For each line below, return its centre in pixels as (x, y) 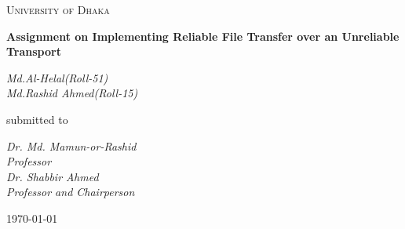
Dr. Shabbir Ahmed (53, 176)
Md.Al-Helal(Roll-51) (57, 77)
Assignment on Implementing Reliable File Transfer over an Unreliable (203, 36)
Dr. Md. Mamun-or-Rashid (71, 145)
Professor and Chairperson (71, 192)
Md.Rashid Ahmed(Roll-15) (72, 93)
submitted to (37, 119)
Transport (34, 51)
